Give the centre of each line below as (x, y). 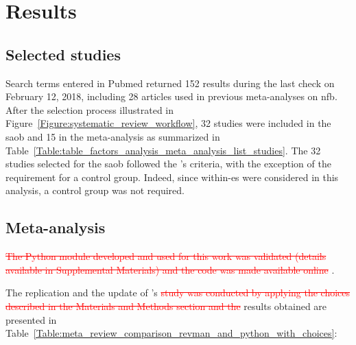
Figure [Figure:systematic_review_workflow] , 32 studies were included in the (168, 123)
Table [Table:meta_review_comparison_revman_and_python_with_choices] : (171, 333)
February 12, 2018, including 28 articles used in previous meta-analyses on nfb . (171, 96)
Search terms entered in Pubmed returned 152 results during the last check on (170, 83)
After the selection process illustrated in (90, 109)
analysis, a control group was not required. (95, 190)
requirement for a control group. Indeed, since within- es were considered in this (172, 177)
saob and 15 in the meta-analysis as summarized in (113, 136)
